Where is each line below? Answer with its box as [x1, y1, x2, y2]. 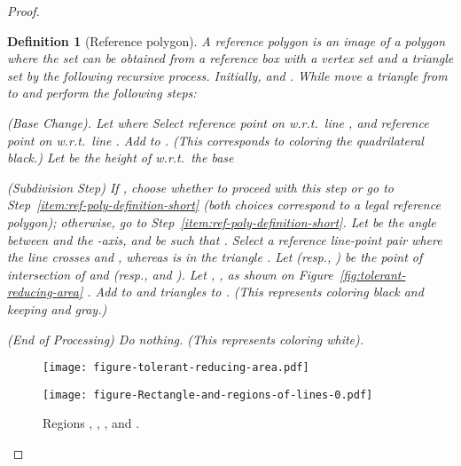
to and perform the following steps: [7, 83, 197, 102]
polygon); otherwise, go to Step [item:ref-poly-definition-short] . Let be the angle [7, 212, 436, 231]
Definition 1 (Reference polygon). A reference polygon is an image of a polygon [7, 31, 446, 50]
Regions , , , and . [43, 414, 140, 432]
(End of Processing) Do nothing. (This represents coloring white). [7, 329, 364, 348]
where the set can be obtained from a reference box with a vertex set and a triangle [7, 49, 454, 67]
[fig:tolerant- [339, 265, 406, 283]
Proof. [7, 2, 40, 20]
